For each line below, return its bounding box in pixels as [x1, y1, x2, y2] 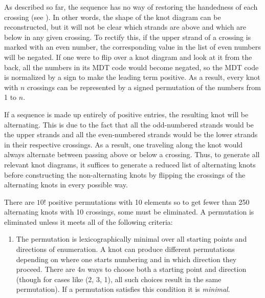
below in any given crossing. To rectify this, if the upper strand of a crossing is [4, 31, 251, 42]
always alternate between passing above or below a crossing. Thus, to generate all [4, 149, 260, 160]
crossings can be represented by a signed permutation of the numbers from [27, 81, 261, 92]
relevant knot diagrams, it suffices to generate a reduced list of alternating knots [4, 159, 256, 169]
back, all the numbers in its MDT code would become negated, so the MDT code [4, 61, 259, 72]
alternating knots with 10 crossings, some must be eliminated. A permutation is [4, 206, 254, 217]
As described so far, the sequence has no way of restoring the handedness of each [4, 2, 258, 12]
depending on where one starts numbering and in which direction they [16, 253, 237, 264]
